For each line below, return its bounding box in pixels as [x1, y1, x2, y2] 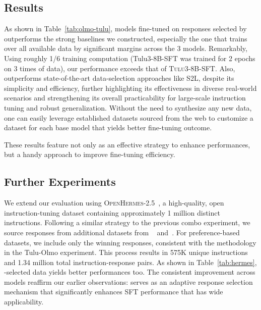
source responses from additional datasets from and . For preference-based [4, 227, 240, 237]
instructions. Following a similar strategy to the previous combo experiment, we [4, 217, 250, 228]
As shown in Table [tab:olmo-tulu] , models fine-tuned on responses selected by [4, 23, 247, 34]
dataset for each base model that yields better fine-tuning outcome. [4, 122, 212, 133]
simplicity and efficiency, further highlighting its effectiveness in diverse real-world [4, 82, 257, 93]
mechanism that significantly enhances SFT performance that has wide [4, 286, 223, 297]
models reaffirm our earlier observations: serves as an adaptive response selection [4, 276, 253, 287]
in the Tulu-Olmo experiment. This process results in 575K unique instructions [4, 247, 248, 257]
